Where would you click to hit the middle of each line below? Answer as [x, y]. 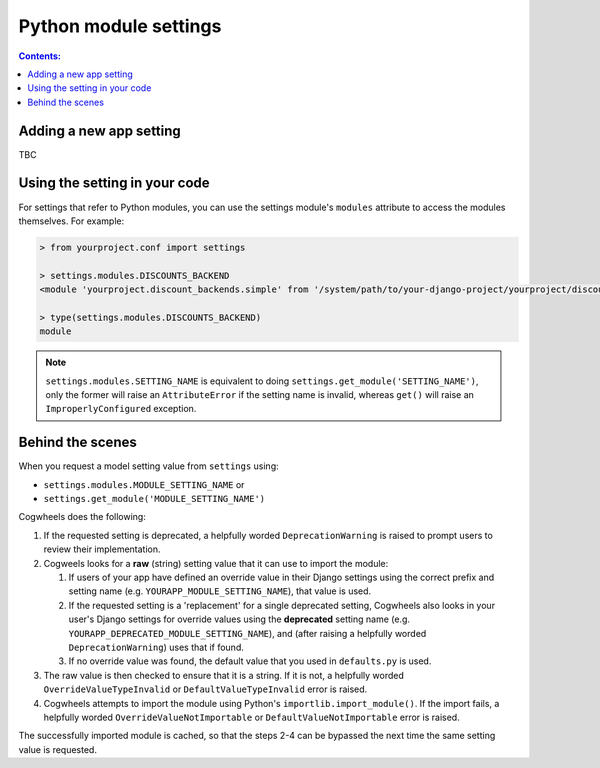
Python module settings [120, 26]
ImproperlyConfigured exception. [121, 409]
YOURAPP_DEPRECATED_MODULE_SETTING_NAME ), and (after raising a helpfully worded [247, 633]
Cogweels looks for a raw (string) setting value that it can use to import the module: [216, 563]
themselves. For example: [71, 221]
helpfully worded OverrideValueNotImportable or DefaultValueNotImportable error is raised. [251, 717]
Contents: [40, 56]
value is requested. [57, 749]
